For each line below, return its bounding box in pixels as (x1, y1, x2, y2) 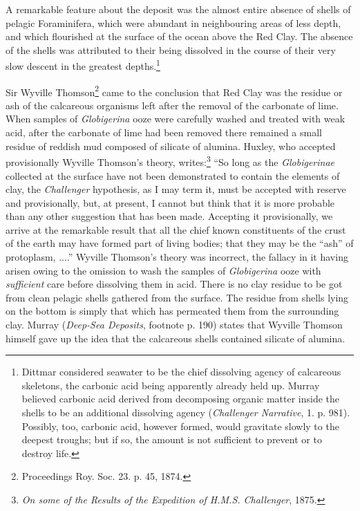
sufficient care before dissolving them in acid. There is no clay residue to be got (6, 277, 343, 291)
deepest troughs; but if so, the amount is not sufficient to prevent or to (21, 432, 322, 447)
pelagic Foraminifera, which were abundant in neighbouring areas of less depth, (6, 15, 341, 30)
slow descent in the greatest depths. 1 (6, 57, 160, 73)
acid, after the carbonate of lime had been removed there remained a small (6, 125, 322, 140)
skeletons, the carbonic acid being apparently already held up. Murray (21, 378, 320, 392)
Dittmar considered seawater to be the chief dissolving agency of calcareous (21, 364, 341, 379)
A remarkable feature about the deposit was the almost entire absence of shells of (6, 2, 351, 16)
